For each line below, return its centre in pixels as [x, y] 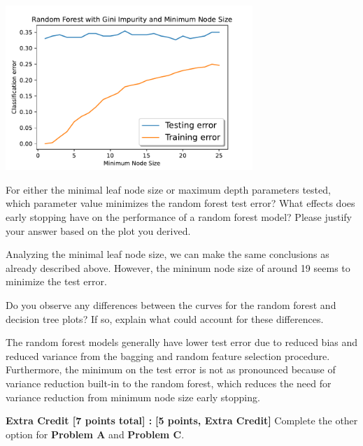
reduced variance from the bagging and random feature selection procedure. [168, 355]
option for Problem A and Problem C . [95, 434]
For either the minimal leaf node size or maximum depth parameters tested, [168, 189]
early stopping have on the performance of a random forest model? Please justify [179, 216]
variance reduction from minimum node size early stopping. [133, 397]
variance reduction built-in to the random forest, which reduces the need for [169, 383]
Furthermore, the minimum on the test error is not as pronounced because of [171, 369]
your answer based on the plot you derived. [98, 230]
